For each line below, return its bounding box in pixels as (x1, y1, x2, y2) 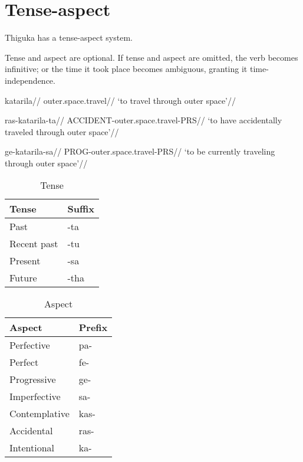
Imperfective (9, 389, 61, 404)
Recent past (9, 237, 58, 251)
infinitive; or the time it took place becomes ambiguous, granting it (5, 63, 248, 75)
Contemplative (9, 407, 70, 421)
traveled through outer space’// (5, 125, 119, 137)
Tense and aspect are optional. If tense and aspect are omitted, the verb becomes (5, 51, 298, 63)
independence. (5, 74, 55, 86)
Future (9, 271, 37, 285)
